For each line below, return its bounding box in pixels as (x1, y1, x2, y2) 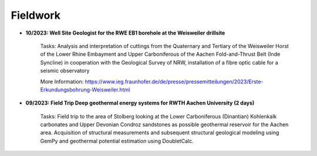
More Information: (40, 78, 84, 85)
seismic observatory (40, 67, 90, 74)
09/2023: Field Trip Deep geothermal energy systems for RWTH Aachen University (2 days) (25, 100, 255, 107)
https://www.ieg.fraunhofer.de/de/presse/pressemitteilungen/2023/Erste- (85, 78, 264, 85)
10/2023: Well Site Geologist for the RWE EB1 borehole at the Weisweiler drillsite (25, 29, 225, 36)
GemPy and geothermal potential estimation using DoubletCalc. (40, 137, 194, 144)
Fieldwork (11, 9, 61, 22)
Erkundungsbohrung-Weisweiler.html (40, 86, 130, 93)
